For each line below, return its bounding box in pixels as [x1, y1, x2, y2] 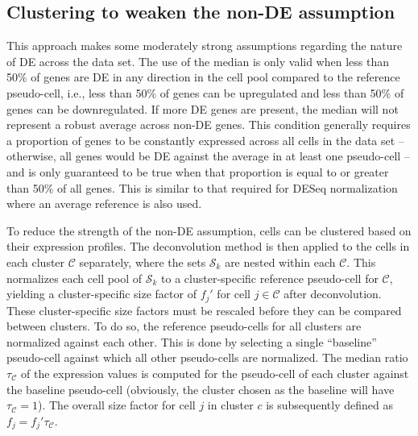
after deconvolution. [283, 285, 382, 302]
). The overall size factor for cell [37, 397, 196, 413]
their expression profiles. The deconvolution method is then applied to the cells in [6, 238, 410, 255]
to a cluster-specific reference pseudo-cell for [161, 269, 379, 286]
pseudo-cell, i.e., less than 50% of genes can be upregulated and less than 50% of [6, 84, 404, 101]
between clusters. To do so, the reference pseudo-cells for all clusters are [6, 318, 362, 334]
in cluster [207, 397, 254, 413]
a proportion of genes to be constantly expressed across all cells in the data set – [6, 131, 404, 148]
